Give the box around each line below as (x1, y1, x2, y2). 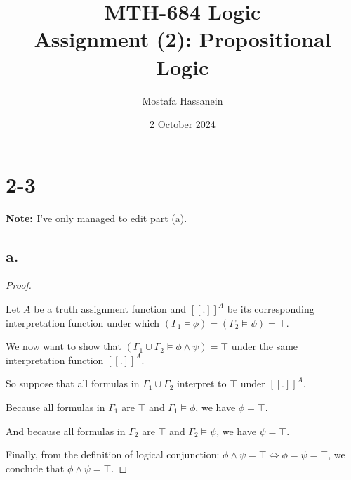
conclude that (6, 460, 65, 475)
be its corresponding (227, 301, 314, 316)
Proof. (6, 278, 32, 292)
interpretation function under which (6, 315, 160, 330)
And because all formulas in (6, 423, 126, 438)
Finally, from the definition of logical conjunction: (6, 447, 220, 462)
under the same (231, 339, 298, 353)
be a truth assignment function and (34, 301, 187, 316)
